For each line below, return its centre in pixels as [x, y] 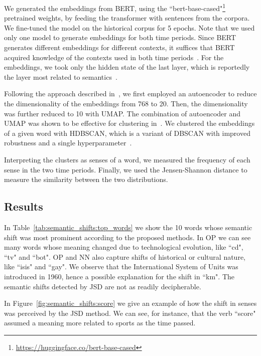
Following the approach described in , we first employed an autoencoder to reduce [130, 94]
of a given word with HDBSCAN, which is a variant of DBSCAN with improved [127, 133]
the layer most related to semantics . [61, 76]
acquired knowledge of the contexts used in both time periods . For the [114, 57]
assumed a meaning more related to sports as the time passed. [100, 323]
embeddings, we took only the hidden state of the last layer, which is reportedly [127, 67]
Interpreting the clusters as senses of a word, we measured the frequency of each [127, 159]
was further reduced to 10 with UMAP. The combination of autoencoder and [122, 113]
